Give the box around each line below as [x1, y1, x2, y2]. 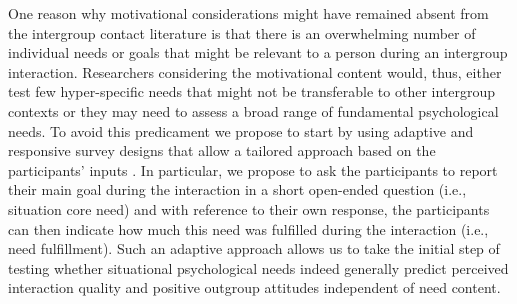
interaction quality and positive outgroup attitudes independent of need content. [8, 277, 501, 298]
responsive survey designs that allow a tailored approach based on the [8, 140, 436, 161]
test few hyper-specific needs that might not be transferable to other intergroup [8, 81, 496, 102]
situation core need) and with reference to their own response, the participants [8, 198, 490, 219]
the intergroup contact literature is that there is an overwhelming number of [8, 22, 476, 43]
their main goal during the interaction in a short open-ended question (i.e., [8, 179, 467, 200]
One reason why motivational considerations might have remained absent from [8, 3, 489, 23]
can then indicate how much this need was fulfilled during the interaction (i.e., [8, 218, 489, 239]
